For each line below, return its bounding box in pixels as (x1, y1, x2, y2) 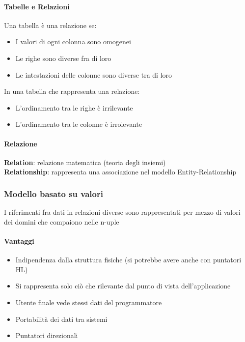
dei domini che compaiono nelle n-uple (4, 216, 119, 227)
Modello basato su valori (4, 187, 103, 199)
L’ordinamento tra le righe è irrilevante (15, 102, 133, 113)
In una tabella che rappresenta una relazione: (4, 86, 140, 96)
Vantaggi (4, 235, 34, 246)
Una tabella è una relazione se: (4, 20, 97, 30)
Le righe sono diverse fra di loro (15, 53, 111, 63)
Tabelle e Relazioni (4, 1, 70, 11)
